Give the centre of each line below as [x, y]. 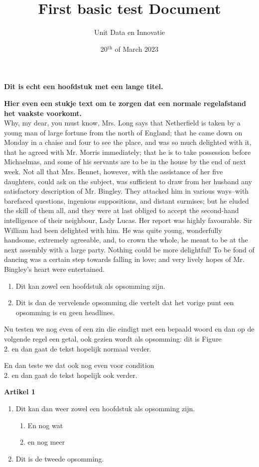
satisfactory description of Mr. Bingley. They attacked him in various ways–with [127, 191]
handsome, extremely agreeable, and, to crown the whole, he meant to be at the [126, 240]
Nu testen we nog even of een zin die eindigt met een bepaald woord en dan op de [129, 329]
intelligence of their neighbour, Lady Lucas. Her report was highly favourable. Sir [128, 220]
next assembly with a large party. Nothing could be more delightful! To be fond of [129, 249]
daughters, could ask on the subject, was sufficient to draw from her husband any [128, 181]
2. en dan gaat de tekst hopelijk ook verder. [71, 375]
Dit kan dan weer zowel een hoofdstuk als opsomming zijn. [105, 408]
